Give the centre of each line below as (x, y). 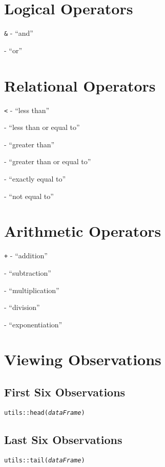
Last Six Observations (63, 439)
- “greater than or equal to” (48, 161)
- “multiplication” (32, 290)
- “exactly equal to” (35, 178)
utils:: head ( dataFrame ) (45, 413)
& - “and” (19, 33)
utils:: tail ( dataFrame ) (45, 460)
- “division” (22, 307)
